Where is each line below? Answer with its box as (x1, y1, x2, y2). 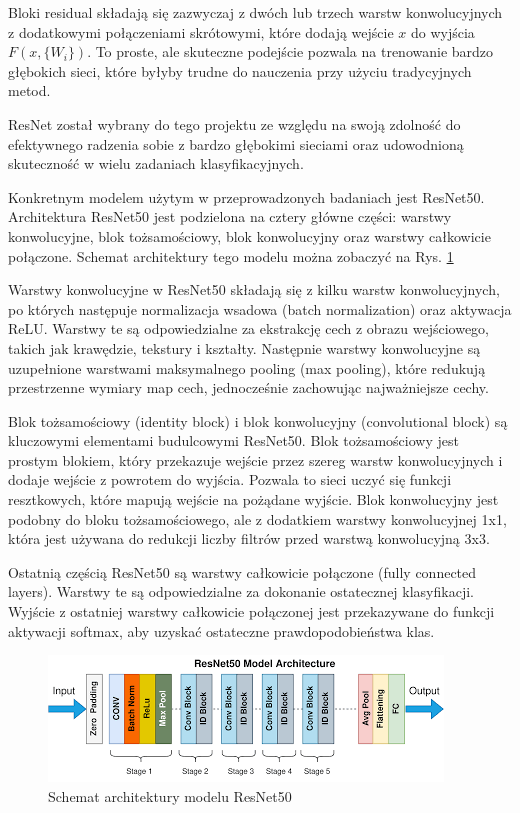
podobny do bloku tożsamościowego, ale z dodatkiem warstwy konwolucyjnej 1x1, (8, 508, 507, 529)
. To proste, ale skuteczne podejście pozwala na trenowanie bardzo (87, 41, 494, 62)
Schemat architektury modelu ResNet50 (48, 785, 292, 806)
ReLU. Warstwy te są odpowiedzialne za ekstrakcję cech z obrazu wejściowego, (8, 318, 489, 339)
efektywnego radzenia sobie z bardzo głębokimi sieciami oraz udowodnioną (8, 133, 464, 154)
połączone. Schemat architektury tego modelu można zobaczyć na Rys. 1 (8, 245, 454, 266)
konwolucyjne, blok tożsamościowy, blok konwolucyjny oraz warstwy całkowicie (8, 225, 491, 246)
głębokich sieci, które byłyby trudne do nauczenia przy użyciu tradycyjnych (8, 60, 472, 81)
